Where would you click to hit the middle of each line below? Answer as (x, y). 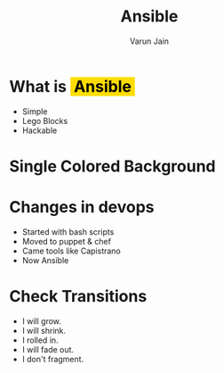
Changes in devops (82, 207)
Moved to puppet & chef (66, 241)
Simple (35, 111)
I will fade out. (48, 349)
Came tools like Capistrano (72, 251)
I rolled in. (40, 340)
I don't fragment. (53, 359)
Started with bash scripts (68, 232)
